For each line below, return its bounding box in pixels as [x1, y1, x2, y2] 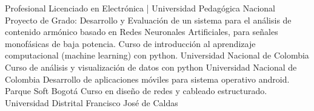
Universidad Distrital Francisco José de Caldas [5, 96, 178, 109]
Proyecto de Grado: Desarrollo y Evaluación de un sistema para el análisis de [5, 13, 292, 26]
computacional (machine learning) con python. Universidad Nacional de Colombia [5, 49, 309, 62]
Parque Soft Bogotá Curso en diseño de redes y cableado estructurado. [5, 84, 267, 97]
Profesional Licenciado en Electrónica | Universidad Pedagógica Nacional [5, 2, 275, 14]
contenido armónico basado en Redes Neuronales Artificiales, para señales [5, 25, 278, 38]
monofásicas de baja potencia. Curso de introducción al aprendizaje [5, 37, 256, 49]
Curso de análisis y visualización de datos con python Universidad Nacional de [5, 60, 297, 73]
